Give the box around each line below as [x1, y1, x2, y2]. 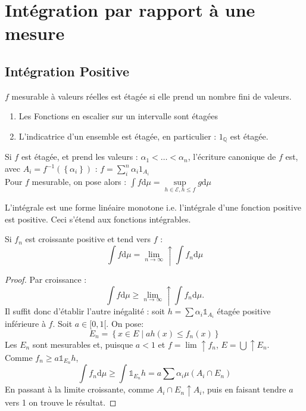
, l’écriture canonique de [188, 150, 276, 163]
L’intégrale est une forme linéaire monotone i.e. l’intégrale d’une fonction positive [5, 201, 301, 214]
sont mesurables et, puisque [32, 338, 133, 350]
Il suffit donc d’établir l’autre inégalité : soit [5, 305, 165, 317]
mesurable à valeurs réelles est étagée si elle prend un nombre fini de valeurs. [11, 89, 292, 102]
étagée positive [217, 305, 271, 317]
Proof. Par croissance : [5, 273, 87, 285]
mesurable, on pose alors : [32, 175, 127, 187]
